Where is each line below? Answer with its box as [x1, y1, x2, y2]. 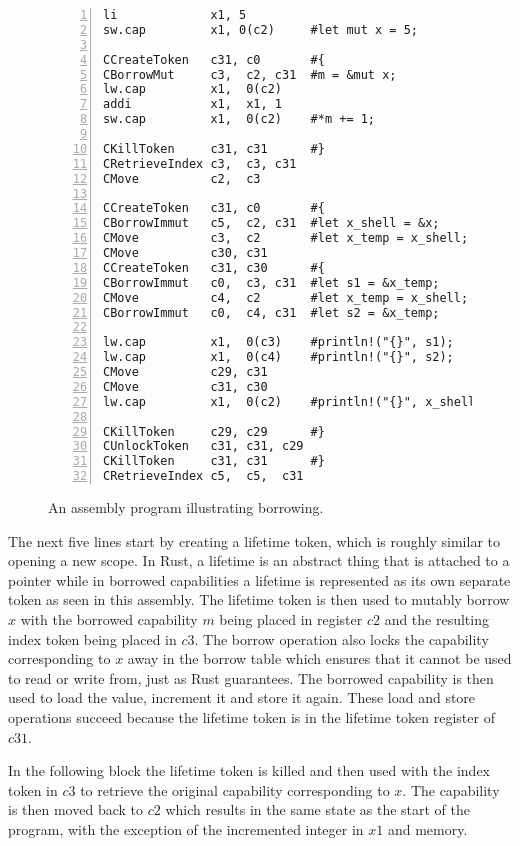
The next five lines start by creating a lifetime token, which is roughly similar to [8, 530, 501, 551]
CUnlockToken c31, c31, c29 [103, 439, 304, 454]
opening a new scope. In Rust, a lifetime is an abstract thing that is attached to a [8, 550, 510, 571]
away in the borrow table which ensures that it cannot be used [127, 648, 512, 669]
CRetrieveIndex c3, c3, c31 [103, 156, 297, 171]
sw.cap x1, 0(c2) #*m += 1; [103, 112, 376, 127]
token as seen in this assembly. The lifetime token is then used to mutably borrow [8, 589, 510, 610]
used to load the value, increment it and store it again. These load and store [8, 687, 476, 708]
